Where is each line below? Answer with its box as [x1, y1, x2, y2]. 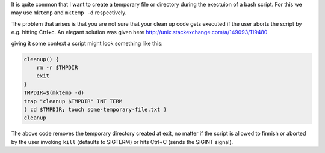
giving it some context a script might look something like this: [11, 40, 163, 47]
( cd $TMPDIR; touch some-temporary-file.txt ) [23, 106, 167, 113]
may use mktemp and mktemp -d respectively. [11, 9, 127, 16]
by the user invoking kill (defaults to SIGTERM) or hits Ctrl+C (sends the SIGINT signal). [11, 138, 234, 145]
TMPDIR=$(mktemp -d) [23, 89, 84, 96]
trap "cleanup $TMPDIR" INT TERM [23, 98, 123, 104]
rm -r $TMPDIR [36, 64, 78, 71]
